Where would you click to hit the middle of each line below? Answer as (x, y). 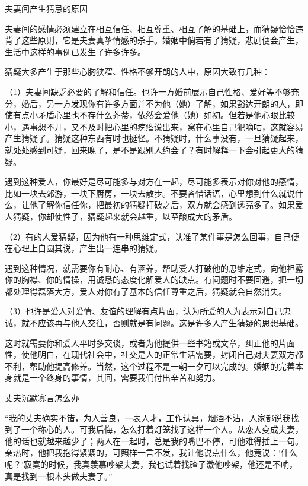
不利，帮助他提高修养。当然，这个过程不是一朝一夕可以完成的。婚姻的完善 (150, 366)
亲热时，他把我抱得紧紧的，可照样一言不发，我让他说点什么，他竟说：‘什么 (151, 452)
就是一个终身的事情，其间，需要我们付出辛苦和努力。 (116, 378)
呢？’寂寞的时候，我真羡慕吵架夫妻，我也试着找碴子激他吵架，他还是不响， (151, 464)
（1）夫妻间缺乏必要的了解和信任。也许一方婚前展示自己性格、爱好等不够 (148, 91)
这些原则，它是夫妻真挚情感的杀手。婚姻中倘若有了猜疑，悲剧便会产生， (162, 40)
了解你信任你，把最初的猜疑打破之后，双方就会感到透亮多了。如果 (166, 205)
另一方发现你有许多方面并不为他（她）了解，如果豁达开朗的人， (170, 103)
